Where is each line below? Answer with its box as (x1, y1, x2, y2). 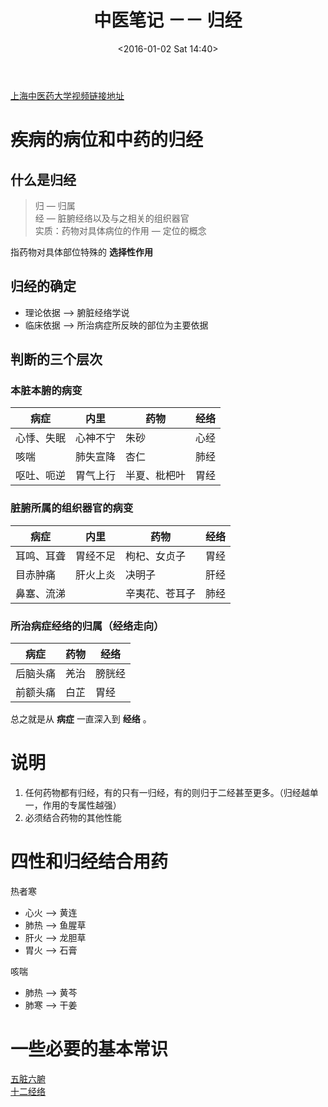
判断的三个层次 (10, 351, 103, 368)
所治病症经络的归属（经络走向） (10, 619, 165, 633)
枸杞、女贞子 (125, 549, 187, 563)
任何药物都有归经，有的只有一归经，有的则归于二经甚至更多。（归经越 (24, 786, 310, 798)
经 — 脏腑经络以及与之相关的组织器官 (34, 212, 190, 224)
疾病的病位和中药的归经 (10, 129, 204, 151)
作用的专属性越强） (42, 799, 122, 811)
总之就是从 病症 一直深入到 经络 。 (10, 713, 152, 725)
